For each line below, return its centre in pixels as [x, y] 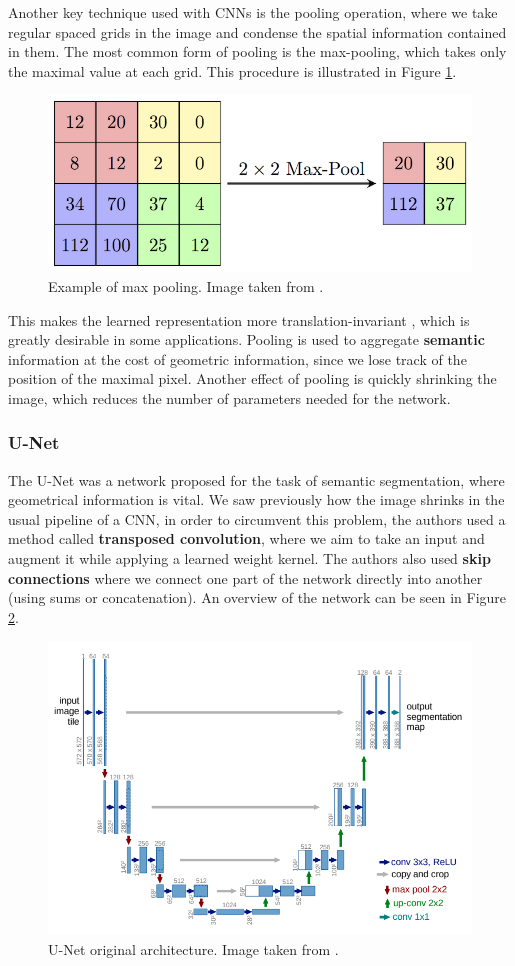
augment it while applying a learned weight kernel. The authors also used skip [249, 558]
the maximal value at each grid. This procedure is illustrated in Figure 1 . [232, 70]
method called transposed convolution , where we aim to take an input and [246, 538]
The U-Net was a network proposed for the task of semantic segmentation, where [256, 479]
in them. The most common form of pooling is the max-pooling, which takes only [257, 51]
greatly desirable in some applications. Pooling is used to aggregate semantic [246, 339]
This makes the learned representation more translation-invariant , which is [239, 319]
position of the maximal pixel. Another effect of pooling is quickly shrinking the [252, 378]
